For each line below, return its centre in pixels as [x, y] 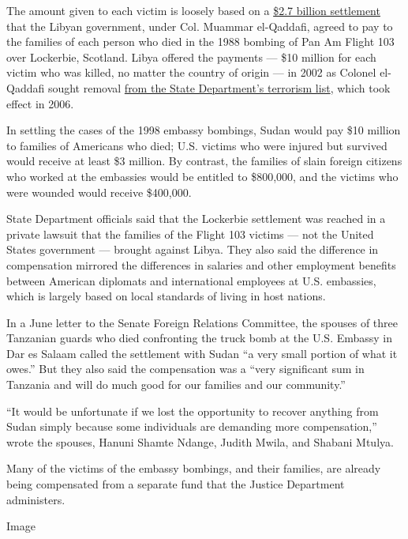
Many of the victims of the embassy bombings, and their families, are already [194, 468]
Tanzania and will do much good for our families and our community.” [176, 384]
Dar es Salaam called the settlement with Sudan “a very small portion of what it [202, 353]
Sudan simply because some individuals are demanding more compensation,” [192, 426]
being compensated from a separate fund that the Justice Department [176, 484]
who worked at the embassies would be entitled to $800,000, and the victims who [202, 176]
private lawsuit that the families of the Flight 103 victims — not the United [190, 234]
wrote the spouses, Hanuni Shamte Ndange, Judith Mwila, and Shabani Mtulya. [200, 441]
